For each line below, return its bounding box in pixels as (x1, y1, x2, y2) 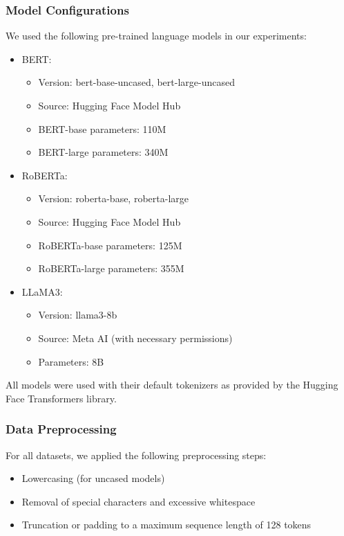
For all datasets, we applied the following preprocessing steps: (6, 447, 267, 462)
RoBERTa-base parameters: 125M (38, 238, 182, 252)
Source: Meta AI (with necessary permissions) (38, 330, 233, 345)
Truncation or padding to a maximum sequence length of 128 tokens (21, 517, 312, 532)
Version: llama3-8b (38, 307, 117, 322)
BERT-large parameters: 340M (38, 145, 169, 159)
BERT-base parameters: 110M (38, 121, 166, 136)
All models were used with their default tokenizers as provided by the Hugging (6, 377, 338, 392)
